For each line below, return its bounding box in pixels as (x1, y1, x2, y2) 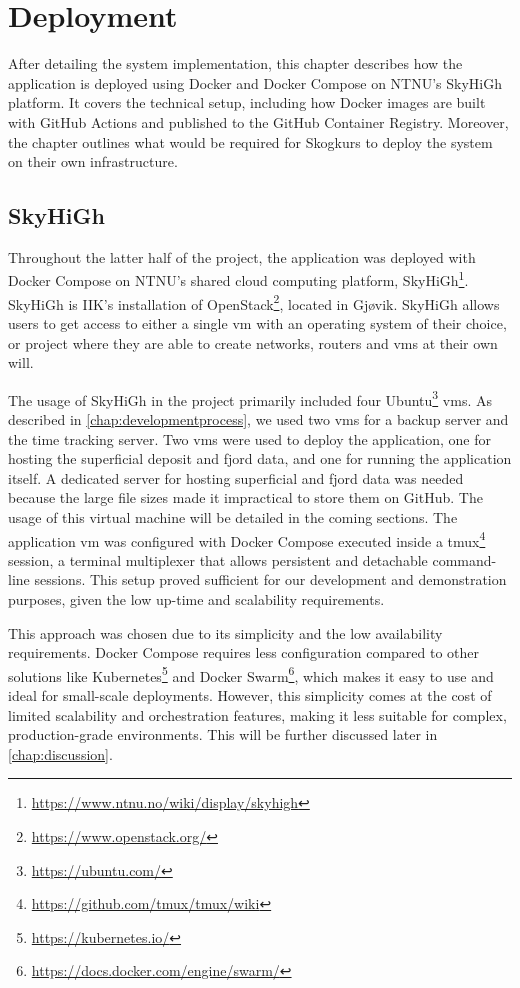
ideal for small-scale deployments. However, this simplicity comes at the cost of (8, 685, 492, 706)
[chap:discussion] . (8, 743, 113, 764)
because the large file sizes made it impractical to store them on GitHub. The (8, 487, 483, 508)
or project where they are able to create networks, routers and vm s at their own (8, 332, 498, 353)
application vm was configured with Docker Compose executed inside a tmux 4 (8, 527, 486, 551)
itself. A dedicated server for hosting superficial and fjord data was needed (8, 467, 464, 488)
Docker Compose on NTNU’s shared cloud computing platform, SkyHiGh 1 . (8, 267, 469, 291)
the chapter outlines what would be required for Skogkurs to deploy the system (8, 131, 493, 152)
